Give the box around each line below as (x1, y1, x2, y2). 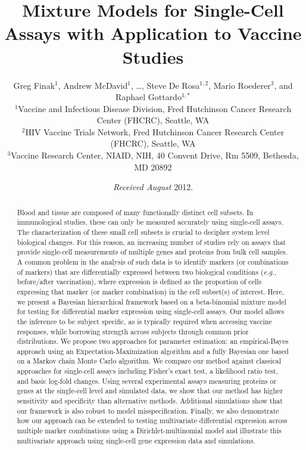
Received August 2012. (113, 181, 193, 193)
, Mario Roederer (208, 79, 271, 91)
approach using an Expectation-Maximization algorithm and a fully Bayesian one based (17, 346, 289, 356)
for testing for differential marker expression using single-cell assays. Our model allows (17, 306, 285, 316)
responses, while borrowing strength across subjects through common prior (17, 326, 249, 336)
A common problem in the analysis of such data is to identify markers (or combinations (17, 256, 289, 266)
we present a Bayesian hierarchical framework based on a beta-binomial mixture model (17, 296, 286, 306)
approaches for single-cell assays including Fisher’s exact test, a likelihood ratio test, (17, 366, 278, 376)
